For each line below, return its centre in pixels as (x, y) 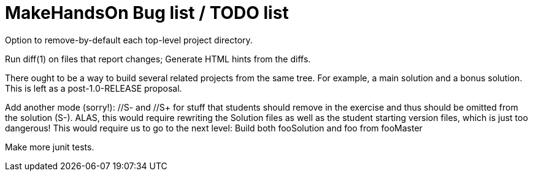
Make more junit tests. (50, 147)
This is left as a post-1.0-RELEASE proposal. (94, 88)
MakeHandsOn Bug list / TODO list (147, 13)
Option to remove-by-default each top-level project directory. (129, 40)
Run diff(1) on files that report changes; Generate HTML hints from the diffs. (158, 59)
